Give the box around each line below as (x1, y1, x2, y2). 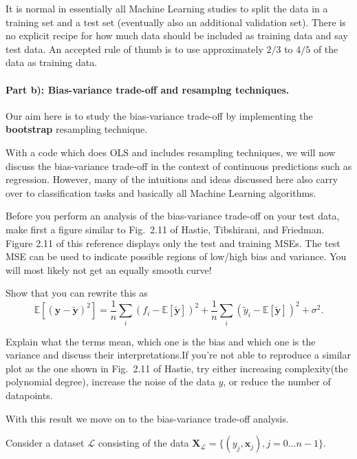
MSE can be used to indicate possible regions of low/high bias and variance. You (6, 249, 347, 264)
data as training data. (6, 55, 98, 70)
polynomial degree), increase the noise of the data (6, 374, 215, 389)
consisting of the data (98, 436, 189, 450)
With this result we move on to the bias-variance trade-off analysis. (6, 411, 289, 425)
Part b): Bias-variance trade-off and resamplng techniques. (6, 82, 290, 96)
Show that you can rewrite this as (6, 286, 148, 300)
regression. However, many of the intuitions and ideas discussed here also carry (6, 172, 338, 186)
